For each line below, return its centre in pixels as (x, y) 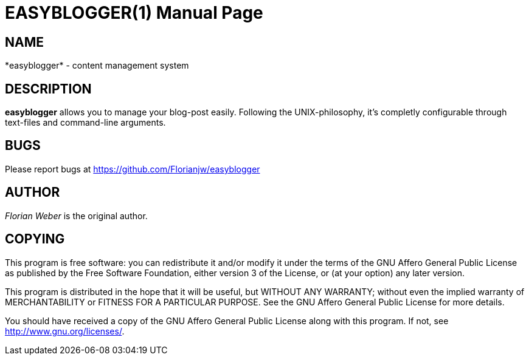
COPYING (35, 239)
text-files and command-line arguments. (85, 123)
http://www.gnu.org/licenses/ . (65, 331)
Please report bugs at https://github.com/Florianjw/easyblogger (133, 169)
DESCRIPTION (48, 89)
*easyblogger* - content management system (97, 66)
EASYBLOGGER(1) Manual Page (134, 13)
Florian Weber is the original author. (76, 216)
